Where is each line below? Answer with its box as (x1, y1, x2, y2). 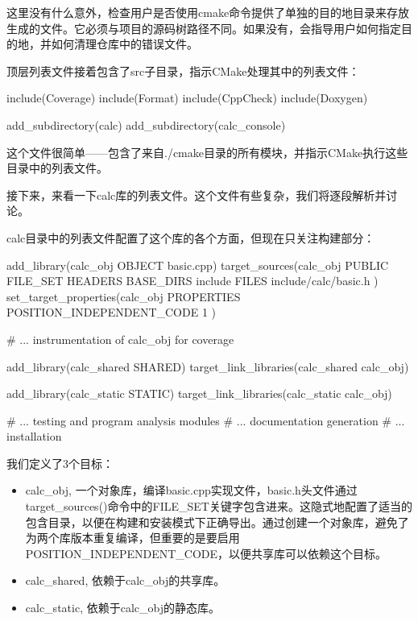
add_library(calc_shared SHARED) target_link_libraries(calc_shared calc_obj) (6, 358, 409, 375)
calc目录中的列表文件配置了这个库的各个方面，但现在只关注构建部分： (6, 229, 375, 246)
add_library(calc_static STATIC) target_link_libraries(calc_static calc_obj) (6, 385, 392, 402)
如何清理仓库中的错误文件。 (51, 35, 198, 52)
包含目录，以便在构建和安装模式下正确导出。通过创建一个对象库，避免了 (25, 513, 409, 530)
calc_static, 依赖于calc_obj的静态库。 (25, 599, 220, 616)
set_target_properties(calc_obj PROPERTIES (6, 288, 241, 304)
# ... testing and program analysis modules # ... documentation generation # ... (6, 412, 405, 428)
